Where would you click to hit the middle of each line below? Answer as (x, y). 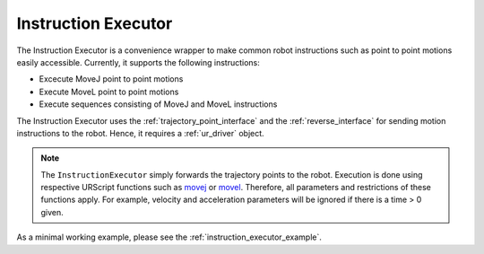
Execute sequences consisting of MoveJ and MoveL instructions (158, 104)
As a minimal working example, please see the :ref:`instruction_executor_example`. (169, 237)
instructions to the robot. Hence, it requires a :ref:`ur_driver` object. (140, 133)
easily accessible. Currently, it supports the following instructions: (138, 62)
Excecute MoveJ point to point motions (111, 79)
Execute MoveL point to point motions (109, 92)
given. (52, 212)
